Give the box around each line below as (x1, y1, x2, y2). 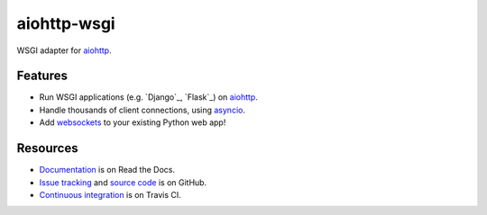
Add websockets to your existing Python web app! (39, 117, 226, 128)
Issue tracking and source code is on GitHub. (39, 176, 207, 188)
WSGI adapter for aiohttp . (16, 45, 112, 56)
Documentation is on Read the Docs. (39, 165, 176, 175)
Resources (16, 140, 78, 157)
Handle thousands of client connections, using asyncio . (39, 104, 245, 115)
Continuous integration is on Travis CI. (39, 189, 182, 200)
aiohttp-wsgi (16, 13, 116, 33)
